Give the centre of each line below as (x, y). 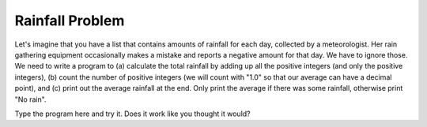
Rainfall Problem (70, 21)
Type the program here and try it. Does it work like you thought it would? (132, 114)
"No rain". (30, 99)
